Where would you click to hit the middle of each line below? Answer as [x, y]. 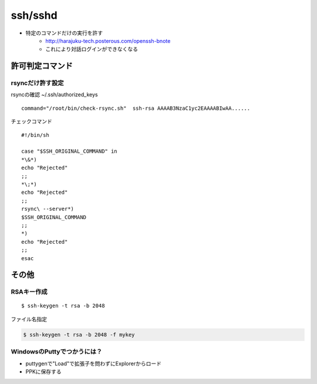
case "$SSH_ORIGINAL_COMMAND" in [69, 151]
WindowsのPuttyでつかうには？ [57, 352]
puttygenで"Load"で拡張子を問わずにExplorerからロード [93, 363]
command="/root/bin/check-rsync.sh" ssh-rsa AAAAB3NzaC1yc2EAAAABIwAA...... [136, 108]
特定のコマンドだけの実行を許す [64, 33]
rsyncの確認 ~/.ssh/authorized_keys [54, 95]
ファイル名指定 [29, 319]
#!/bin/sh [35, 135]
